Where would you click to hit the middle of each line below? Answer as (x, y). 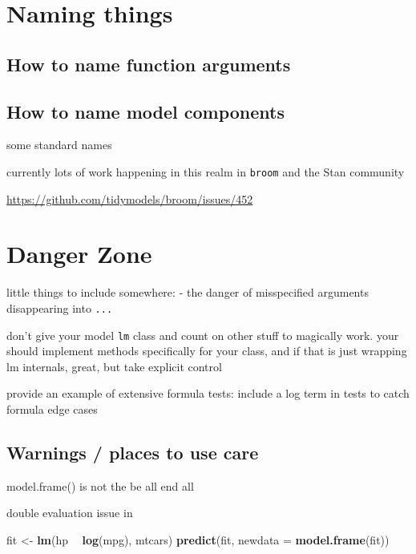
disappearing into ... (60, 307)
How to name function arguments (149, 64)
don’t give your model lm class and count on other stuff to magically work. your (203, 335)
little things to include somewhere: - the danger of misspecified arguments (188, 292)
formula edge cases (52, 409)
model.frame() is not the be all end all (100, 485)
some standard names (59, 145)
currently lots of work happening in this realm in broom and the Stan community (206, 171)
